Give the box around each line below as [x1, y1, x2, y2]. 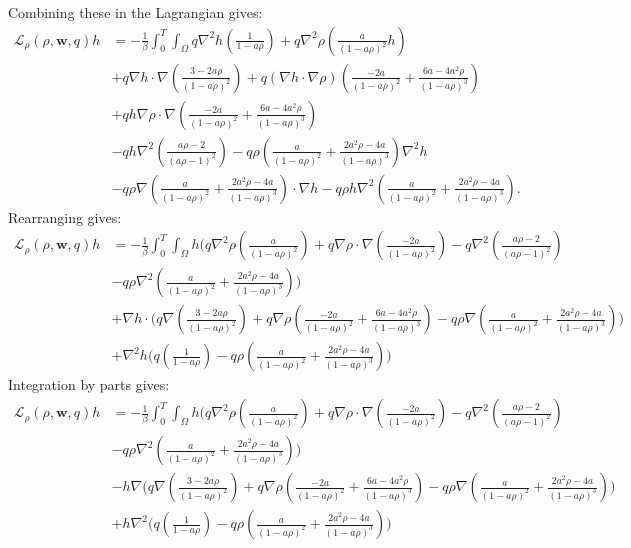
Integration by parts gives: [8, 374, 170, 395]
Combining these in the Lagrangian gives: [8, 2, 263, 22]
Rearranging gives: [8, 206, 122, 227]
